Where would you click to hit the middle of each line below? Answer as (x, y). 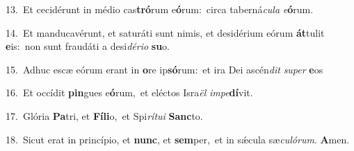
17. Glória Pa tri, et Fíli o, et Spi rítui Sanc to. (104, 115)
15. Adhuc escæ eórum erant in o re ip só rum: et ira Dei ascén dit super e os (164, 69)
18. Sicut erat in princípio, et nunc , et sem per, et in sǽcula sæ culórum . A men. (178, 139)
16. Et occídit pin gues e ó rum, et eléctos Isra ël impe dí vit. (129, 92)
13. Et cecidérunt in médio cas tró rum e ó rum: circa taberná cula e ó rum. (160, 9)
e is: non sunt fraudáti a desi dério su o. (88, 46)
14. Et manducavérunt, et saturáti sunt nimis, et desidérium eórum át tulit (165, 32)
